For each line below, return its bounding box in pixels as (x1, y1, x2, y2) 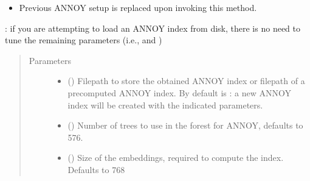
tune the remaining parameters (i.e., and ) (5, 34, 162, 46)
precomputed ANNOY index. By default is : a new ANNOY (67, 86, 292, 99)
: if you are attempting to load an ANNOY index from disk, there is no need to (5, 21, 300, 34)
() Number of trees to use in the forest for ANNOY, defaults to (67, 119, 303, 132)
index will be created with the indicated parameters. (67, 98, 263, 111)
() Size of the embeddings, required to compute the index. (67, 151, 284, 164)
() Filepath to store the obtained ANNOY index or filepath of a (67, 74, 305, 87)
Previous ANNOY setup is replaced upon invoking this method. (19, 1, 257, 13)
